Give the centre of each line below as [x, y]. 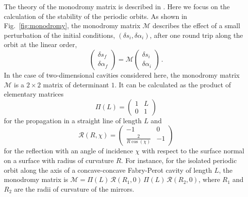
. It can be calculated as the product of [173, 84]
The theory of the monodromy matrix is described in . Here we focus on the [117, 6]
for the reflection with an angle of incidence [69, 151]
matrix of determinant [76, 84]
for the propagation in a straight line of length [73, 120]
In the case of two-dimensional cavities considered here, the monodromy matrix [122, 74]
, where [209, 179]
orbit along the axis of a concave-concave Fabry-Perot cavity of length [108, 170]
